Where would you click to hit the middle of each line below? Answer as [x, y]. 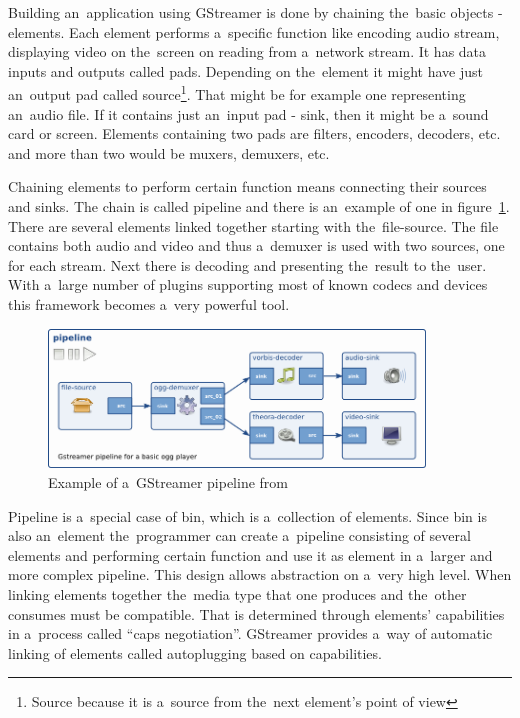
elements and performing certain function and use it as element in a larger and [250, 554]
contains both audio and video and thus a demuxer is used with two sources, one [256, 245]
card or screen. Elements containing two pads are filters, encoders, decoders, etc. [254, 133]
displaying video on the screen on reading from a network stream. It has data [247, 51]
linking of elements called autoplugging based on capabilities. [195, 652]
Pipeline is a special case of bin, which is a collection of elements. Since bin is [247, 515]
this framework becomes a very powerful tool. [149, 303]
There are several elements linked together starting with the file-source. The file [253, 225]
